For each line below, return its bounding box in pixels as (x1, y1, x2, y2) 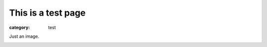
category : (9, 24, 30, 30)
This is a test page (9, 7, 86, 18)
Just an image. (9, 33, 40, 39)
